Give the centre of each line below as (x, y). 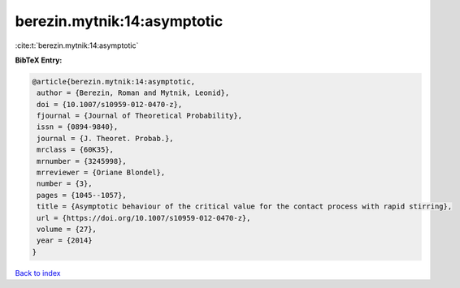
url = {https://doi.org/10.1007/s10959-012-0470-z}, (144, 218)
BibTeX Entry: (39, 60)
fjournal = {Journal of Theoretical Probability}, (140, 116)
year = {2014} (65, 241)
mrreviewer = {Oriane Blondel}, (101, 173)
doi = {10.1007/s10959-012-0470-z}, (110, 104)
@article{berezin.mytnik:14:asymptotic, (113, 82)
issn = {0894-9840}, (78, 127)
